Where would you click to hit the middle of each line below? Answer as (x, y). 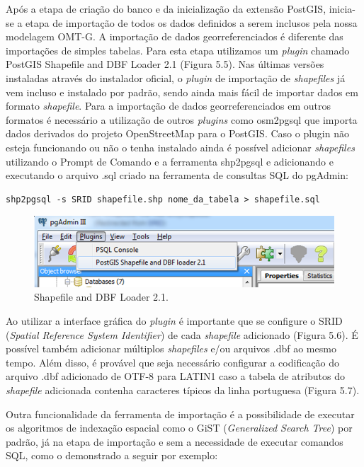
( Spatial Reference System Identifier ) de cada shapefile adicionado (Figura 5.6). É (182, 334)
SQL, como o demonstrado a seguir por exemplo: (112, 455)
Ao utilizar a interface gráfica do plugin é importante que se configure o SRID (174, 321)
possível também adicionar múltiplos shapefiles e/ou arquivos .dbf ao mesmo (171, 348)
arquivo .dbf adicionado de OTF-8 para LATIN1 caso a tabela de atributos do (176, 376)
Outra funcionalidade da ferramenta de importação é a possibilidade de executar (180, 414)
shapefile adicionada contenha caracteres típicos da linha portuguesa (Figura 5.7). (183, 390)
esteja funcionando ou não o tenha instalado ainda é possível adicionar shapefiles (180, 147)
